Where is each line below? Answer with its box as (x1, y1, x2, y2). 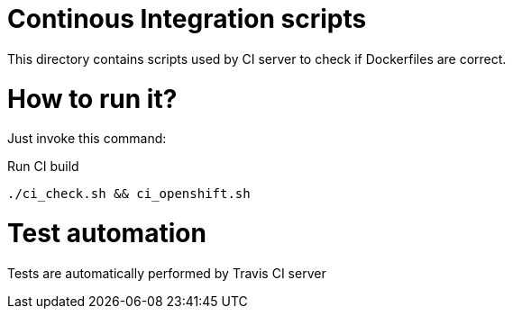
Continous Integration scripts (7, 4, 367, 34)
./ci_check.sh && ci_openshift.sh (7, 186, 251, 202)
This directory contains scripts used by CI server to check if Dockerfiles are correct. (7, 50, 507, 67)
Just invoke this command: (7, 131, 167, 147)
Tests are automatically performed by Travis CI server (7, 265, 326, 281)
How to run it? (7, 83, 178, 114)
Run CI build (7, 158, 79, 175)
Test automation (7, 218, 206, 248)
